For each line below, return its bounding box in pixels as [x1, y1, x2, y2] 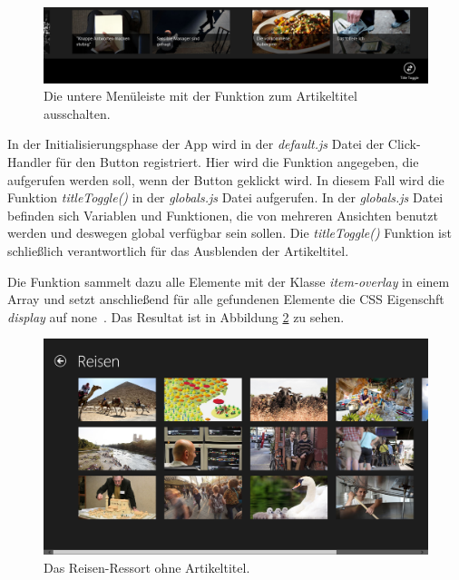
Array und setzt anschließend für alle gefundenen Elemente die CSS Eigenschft [7, 290, 444, 309]
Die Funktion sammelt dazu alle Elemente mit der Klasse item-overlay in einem [7, 271, 450, 290]
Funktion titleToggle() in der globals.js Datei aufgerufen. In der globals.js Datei [7, 188, 444, 207]
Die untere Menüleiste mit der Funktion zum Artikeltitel [44, 86, 357, 105]
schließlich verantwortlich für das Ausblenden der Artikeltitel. [7, 241, 349, 260]
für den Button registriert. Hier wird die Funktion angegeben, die [55, 152, 419, 172]
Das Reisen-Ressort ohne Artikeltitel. [44, 558, 250, 577]
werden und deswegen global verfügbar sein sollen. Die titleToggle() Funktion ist [7, 223, 452, 242]
